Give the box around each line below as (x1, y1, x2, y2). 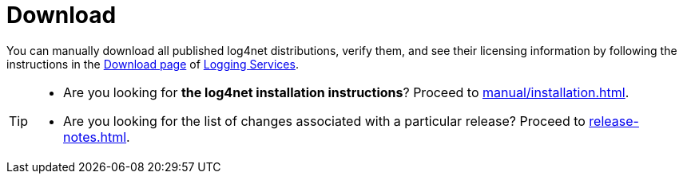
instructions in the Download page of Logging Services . (6, 57, 299, 71)
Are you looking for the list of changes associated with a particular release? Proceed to (63, 112, 586, 129)
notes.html (63, 128, 127, 145)
